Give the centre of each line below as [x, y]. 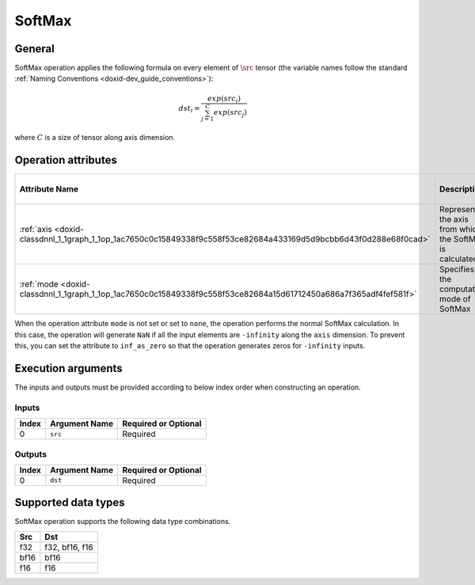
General [35, 49]
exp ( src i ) [224, 99]
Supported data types [70, 503]
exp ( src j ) [230, 113]
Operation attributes [66, 160]
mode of [455, 299]
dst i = [190, 109]
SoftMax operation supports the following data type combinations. [123, 522]
